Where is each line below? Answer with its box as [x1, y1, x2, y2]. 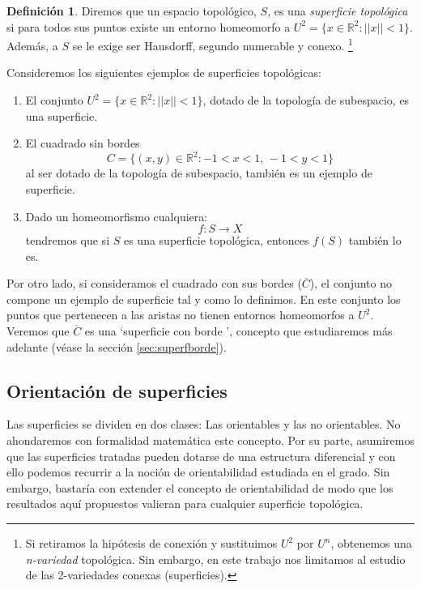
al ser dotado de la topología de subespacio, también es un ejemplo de [25, 164, 372, 181]
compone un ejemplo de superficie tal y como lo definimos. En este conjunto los [6, 290, 401, 307]
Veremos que [6, 322, 70, 339]
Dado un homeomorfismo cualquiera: [25, 207, 208, 224]
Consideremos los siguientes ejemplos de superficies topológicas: [6, 64, 321, 81]
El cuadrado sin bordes [25, 134, 140, 152]
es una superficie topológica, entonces [123, 232, 309, 249]
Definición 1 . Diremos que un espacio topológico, [6, 2, 257, 19]
